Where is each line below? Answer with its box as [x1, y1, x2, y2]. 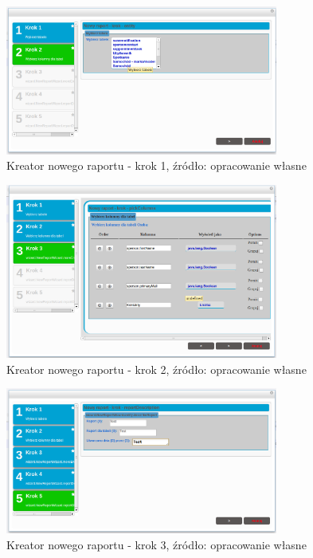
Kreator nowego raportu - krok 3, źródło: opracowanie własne [6, 536, 307, 552]
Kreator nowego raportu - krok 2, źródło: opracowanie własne [6, 360, 307, 377]
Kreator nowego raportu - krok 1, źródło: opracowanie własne [6, 157, 307, 174]
